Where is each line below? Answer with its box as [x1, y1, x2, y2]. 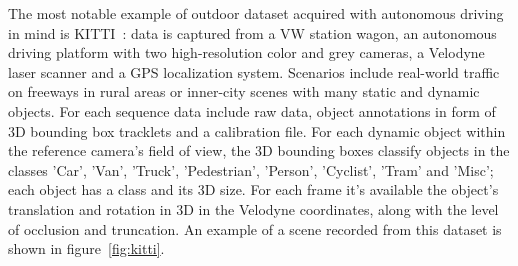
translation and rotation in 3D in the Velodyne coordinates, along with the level [8, 198, 499, 219]
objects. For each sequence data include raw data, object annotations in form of [8, 100, 496, 121]
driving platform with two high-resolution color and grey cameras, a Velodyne [8, 42, 485, 63]
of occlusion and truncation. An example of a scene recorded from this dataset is [8, 218, 502, 239]
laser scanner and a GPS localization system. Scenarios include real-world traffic [8, 61, 500, 82]
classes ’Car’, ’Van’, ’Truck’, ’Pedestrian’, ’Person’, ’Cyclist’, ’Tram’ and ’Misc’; [8, 159, 494, 180]
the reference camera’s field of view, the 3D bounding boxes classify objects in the [8, 140, 510, 161]
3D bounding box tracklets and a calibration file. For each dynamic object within [8, 120, 506, 141]
